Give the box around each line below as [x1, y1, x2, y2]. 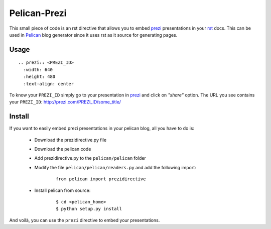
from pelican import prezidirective [56, 176, 146, 182]
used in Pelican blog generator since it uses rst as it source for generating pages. [9, 32, 178, 38]
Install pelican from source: [34, 187, 91, 193]
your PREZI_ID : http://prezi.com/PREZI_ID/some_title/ [9, 99, 121, 105]
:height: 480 [23, 74, 56, 80]
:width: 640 [23, 67, 53, 72]
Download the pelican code [34, 146, 91, 152]
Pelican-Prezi [9, 8, 67, 19]
